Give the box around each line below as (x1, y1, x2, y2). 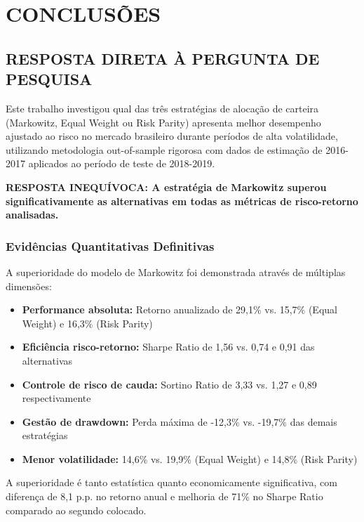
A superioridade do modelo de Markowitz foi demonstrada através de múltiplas (6, 264, 346, 279)
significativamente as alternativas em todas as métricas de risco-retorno (6, 193, 358, 208)
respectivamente (22, 391, 91, 405)
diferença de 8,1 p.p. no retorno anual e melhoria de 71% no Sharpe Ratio (6, 489, 323, 504)
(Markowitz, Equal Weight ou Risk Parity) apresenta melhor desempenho (6, 115, 321, 129)
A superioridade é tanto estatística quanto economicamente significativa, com (6, 475, 337, 490)
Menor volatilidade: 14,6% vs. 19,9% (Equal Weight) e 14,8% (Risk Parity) (22, 451, 358, 466)
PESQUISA (6, 68, 93, 90)
